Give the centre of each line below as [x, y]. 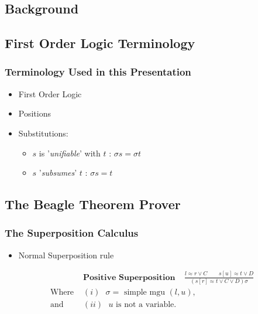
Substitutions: [43, 133]
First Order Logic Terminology [100, 43]
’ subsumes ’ [58, 173]
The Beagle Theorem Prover [93, 204]
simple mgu [144, 293]
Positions [35, 113]
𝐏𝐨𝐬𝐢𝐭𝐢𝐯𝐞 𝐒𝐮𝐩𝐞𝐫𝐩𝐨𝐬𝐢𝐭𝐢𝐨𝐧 [129, 277]
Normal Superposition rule [66, 255]
